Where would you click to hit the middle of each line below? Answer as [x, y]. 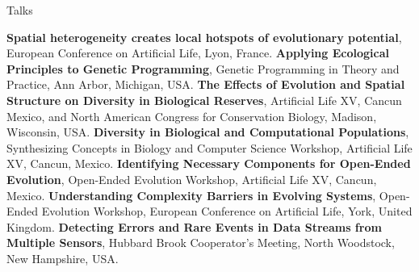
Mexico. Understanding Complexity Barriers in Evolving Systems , [191, 195]
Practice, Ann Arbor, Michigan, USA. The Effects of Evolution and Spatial [206, 84]
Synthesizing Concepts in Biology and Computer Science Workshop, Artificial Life [209, 147]
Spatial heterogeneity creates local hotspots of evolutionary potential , [204, 37]
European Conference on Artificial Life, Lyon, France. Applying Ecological [198, 53]
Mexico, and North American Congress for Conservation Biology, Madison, [192, 116]
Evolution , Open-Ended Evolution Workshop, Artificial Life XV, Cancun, [192, 179]
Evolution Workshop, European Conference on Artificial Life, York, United [227, 211]
